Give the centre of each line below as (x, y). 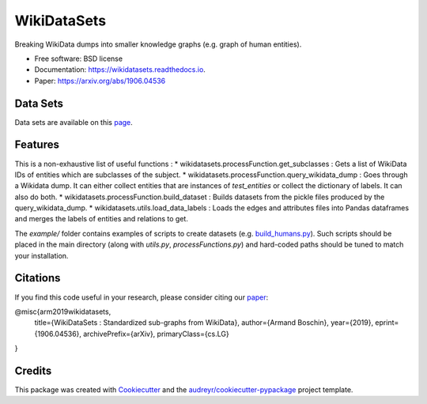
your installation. (42, 255)
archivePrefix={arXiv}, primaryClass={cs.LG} (156, 334)
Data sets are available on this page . (74, 122)
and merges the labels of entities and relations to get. (102, 219)
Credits (33, 370)
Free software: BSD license (78, 59)
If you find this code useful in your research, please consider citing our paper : (142, 297)
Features (37, 145)
